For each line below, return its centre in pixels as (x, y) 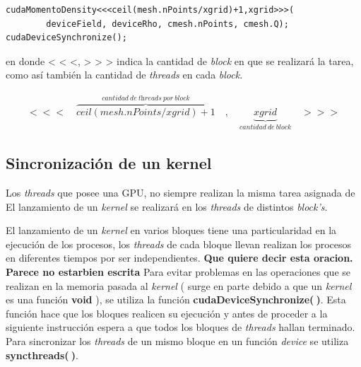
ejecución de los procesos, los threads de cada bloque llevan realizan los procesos (179, 244)
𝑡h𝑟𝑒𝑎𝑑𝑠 (150, 98)
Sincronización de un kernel (109, 163)
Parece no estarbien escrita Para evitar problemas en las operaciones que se (178, 272)
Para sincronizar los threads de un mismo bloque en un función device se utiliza (177, 341)
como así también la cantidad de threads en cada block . (124, 75)
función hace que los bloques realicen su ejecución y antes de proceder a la (167, 313)
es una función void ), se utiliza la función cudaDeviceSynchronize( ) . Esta (176, 299)
